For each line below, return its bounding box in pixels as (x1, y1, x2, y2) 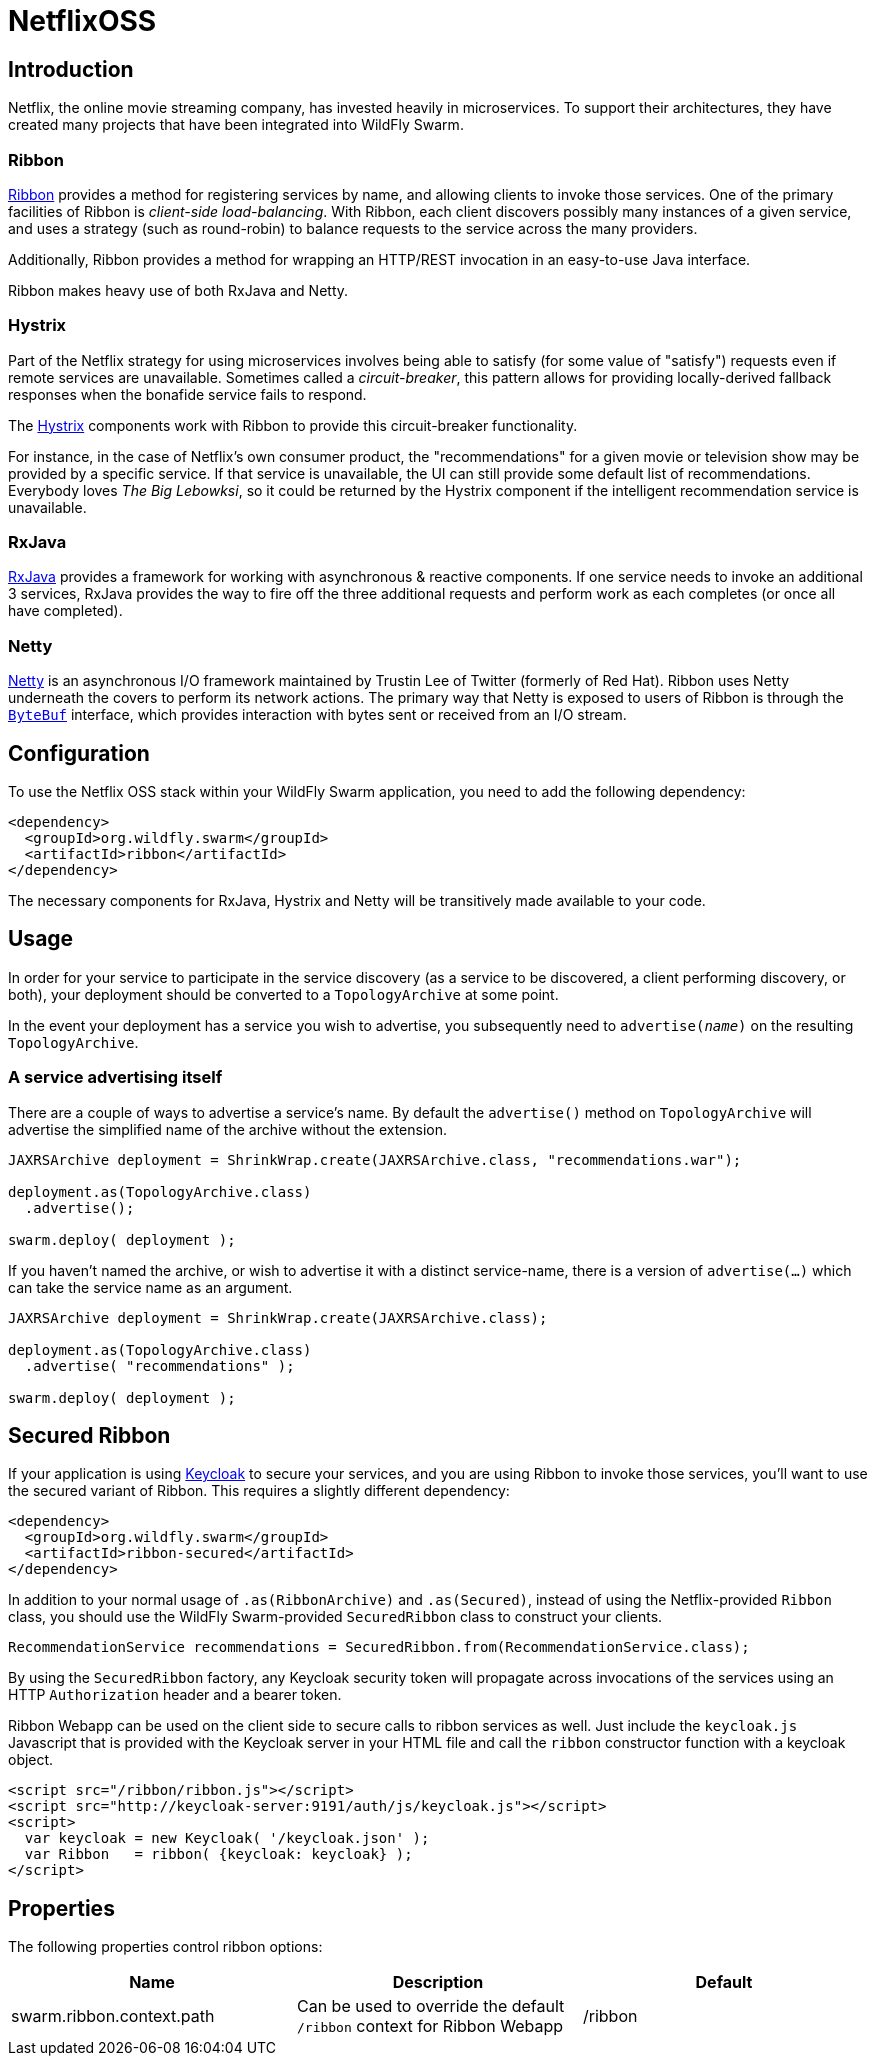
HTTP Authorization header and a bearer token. (8, 1686, 342, 1704)
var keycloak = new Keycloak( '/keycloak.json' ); (24, 1830, 430, 1847)
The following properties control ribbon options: (8, 1938, 323, 1956)
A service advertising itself (8, 1067, 223, 1088)
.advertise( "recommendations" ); (24, 1357, 295, 1374)
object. (8, 1751, 54, 1769)
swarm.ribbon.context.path (11, 2006, 215, 2027)
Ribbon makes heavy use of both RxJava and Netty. (8, 281, 349, 299)
